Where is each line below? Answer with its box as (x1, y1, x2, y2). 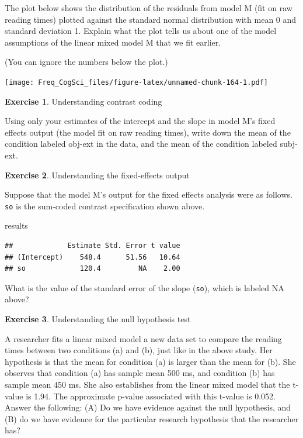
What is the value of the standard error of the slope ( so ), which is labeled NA (5, 281, 284, 294)
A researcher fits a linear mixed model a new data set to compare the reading (5, 332, 282, 344)
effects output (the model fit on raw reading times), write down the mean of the (5, 126, 291, 138)
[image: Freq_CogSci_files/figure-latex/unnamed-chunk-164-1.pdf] (5, 78, 269, 87)
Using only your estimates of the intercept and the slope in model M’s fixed (5, 115, 276, 127)
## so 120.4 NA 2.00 (5, 264, 180, 273)
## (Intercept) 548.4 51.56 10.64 (5, 253, 180, 261)
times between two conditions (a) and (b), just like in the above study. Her (5, 344, 273, 356)
